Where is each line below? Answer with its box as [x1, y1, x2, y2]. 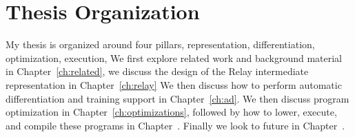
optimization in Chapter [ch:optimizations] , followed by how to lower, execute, [6, 105, 337, 119]
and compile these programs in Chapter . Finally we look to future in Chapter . [6, 118, 345, 132]
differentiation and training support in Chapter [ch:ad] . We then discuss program [6, 91, 349, 105]
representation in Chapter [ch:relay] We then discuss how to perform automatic [6, 77, 342, 92]
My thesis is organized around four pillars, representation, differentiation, [6, 37, 315, 52]
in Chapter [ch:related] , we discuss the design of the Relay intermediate [6, 64, 309, 78]
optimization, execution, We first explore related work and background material [6, 50, 343, 65]
